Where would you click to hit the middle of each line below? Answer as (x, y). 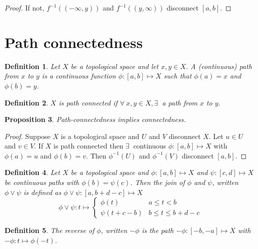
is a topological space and (100, 136)
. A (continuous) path (219, 66)
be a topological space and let (114, 66)
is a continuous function (79, 76)
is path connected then (88, 146)
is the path (158, 230)
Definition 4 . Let (32, 172)
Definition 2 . (26, 102)
